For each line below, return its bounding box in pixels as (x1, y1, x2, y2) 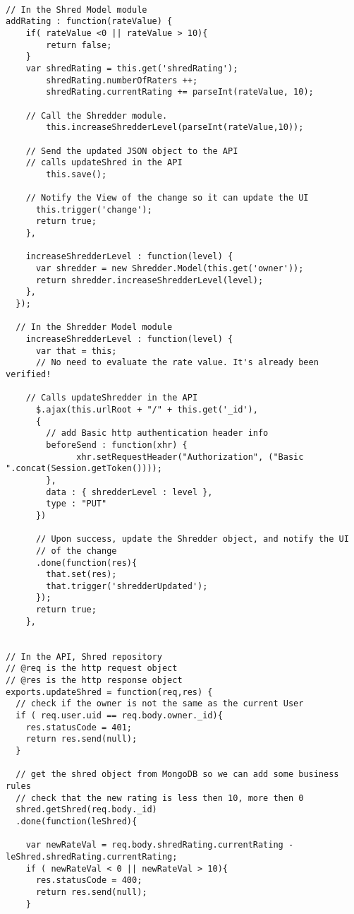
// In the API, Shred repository (6, 651, 162, 662)
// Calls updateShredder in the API (25, 393, 198, 403)
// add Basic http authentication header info (46, 428, 269, 439)
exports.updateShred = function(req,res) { (6, 687, 213, 697)
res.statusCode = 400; (35, 875, 142, 886)
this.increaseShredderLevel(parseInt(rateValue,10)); (46, 122, 304, 133)
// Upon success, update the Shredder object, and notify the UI (35, 534, 349, 545)
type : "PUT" (46, 499, 107, 509)
